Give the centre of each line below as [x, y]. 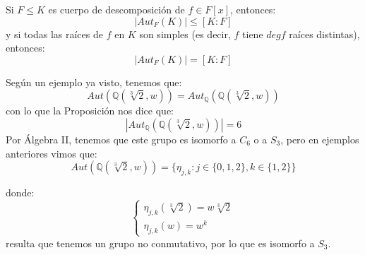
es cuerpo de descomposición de [116, 9]
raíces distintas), [324, 34]
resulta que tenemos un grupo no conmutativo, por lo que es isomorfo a [160, 243]
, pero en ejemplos [320, 139]
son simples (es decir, [185, 34]
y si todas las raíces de [54, 34]
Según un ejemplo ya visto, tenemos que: [94, 82]
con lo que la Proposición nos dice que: [90, 111]
